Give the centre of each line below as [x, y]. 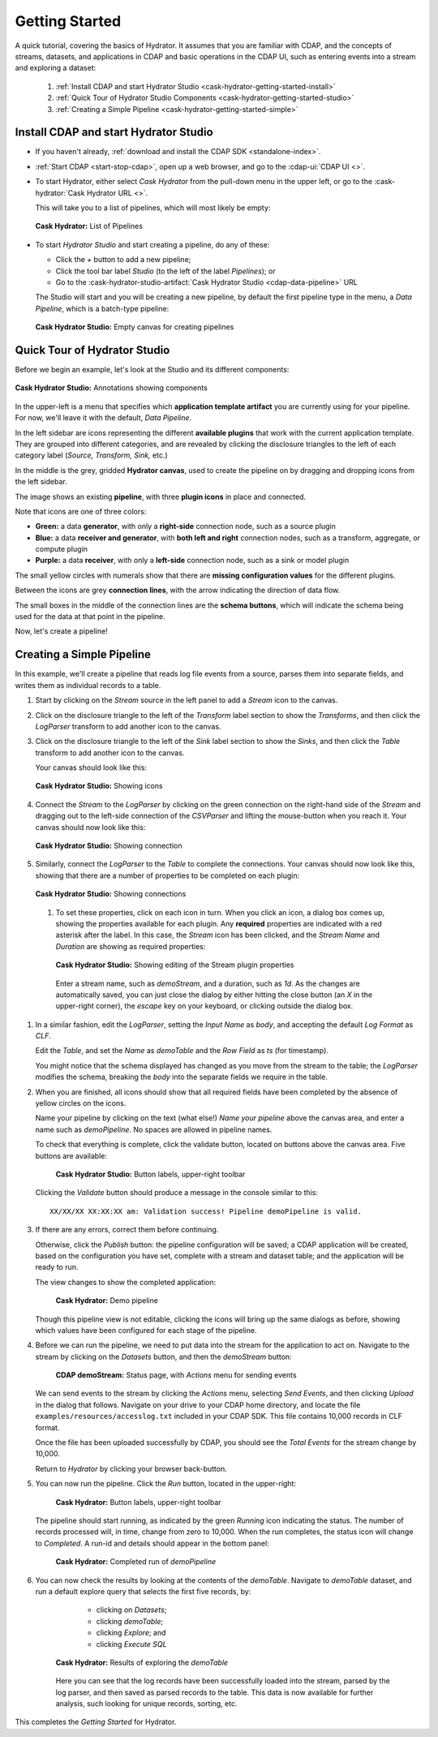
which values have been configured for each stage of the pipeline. [146, 1330]
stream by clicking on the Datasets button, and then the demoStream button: [163, 1356]
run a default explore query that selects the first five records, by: [143, 1591]
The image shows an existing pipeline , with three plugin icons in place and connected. [161, 497]
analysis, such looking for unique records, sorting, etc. [146, 1704]
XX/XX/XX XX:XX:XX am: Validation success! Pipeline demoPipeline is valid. [206, 1211]
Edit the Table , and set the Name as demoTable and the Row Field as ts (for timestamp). [182, 1051]
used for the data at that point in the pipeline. [90, 617]
